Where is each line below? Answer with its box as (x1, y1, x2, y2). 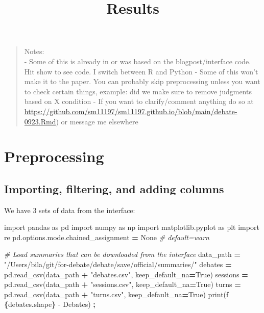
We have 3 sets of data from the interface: (4, 204, 135, 215)
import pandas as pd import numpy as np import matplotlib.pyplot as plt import (4, 222, 259, 232)
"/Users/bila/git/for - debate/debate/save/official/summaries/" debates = (4, 259, 232, 270)
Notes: (24, 46, 44, 57)
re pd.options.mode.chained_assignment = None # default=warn (4, 231, 209, 242)
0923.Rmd (24, 116, 56, 126)
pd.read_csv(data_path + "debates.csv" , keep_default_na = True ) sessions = (4, 269, 248, 279)
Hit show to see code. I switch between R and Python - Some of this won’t (24, 66, 258, 76)
